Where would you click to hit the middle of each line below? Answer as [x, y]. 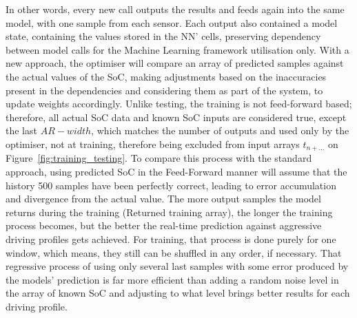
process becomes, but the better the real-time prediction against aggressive [164, 225]
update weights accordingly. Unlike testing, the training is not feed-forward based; [179, 104]
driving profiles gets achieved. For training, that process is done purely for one [171, 238]
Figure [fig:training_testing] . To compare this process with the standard [159, 158]
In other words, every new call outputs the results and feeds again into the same [175, 9]
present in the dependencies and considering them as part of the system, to [164, 90]
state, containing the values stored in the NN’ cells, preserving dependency [163, 36]
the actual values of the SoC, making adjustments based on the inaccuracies [166, 76]
